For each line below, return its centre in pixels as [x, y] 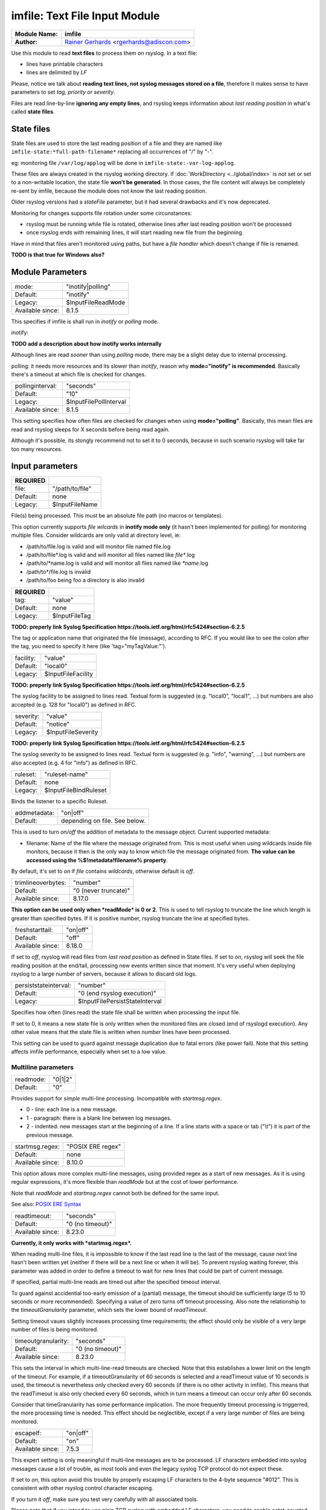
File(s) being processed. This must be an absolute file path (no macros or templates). [117, 516]
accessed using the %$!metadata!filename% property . [97, 860]
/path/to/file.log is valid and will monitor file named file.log [98, 546]
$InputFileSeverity [72, 732]
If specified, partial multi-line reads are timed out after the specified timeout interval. [116, 1282]
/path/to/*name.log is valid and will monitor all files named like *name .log [117, 563]
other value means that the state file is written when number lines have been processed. [121, 1032]
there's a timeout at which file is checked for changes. [78, 374]
